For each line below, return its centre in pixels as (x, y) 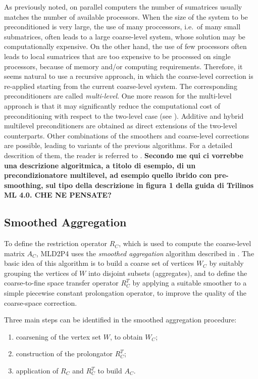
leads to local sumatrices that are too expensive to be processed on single (117, 56)
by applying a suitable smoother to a (190, 283)
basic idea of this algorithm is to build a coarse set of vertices (99, 263)
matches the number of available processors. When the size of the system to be (126, 16)
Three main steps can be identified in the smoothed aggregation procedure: (120, 320)
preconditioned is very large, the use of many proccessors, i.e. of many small (122, 27)
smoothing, (24, 185)
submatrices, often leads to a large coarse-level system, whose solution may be (125, 36)
